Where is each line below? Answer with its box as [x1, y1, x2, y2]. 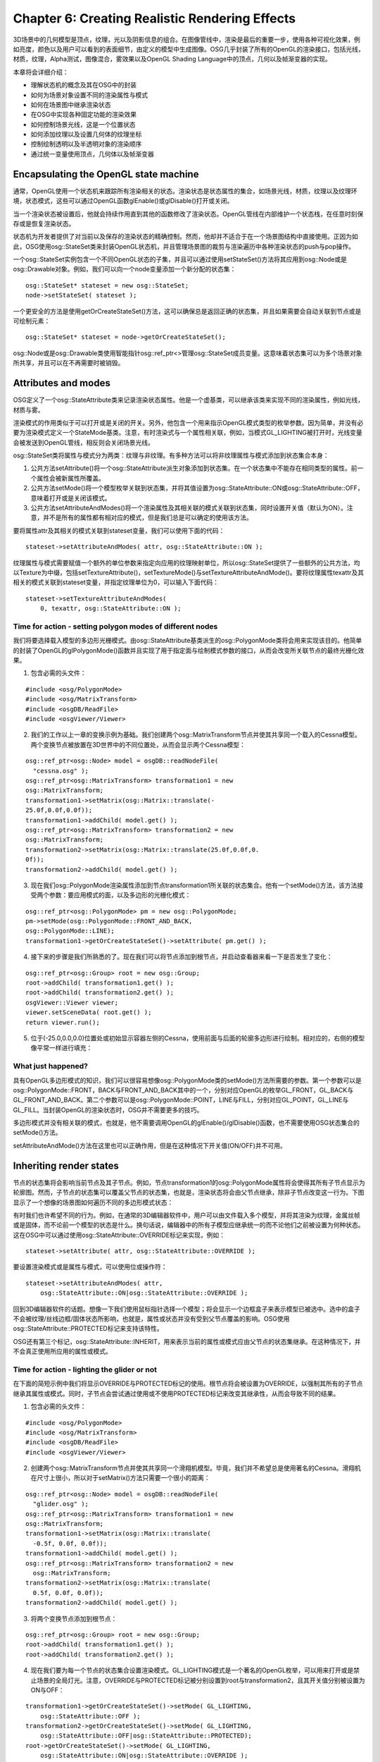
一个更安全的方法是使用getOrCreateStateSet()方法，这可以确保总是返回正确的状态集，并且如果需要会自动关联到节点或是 [13, 307, 362, 315]
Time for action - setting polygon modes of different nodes [13, 621, 218, 631]
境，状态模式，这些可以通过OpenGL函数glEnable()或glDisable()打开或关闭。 [13, 197, 234, 205]
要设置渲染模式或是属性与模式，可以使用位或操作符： [13, 1262, 167, 1271]
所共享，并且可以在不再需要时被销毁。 [13, 359, 125, 367]
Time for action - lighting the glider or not [13, 1364, 158, 1374]
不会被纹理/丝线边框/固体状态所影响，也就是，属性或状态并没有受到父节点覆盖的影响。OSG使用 [13, 1314, 290, 1323]
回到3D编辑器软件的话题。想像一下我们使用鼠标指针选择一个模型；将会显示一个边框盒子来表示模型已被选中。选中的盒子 [13, 1305, 360, 1313]
